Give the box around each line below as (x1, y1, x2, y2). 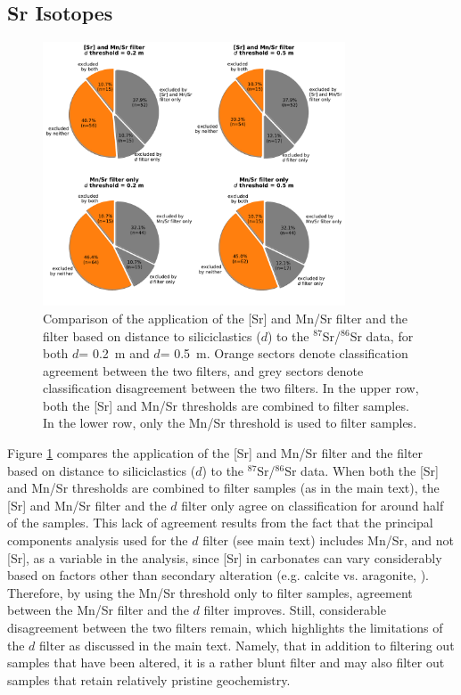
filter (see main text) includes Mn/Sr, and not (202, 531, 454, 550)
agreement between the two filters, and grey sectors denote (43, 361, 364, 380)
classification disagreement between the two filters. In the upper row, (43, 379, 419, 397)
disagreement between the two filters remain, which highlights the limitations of (7, 618, 443, 637)
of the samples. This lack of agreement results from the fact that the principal (7, 513, 433, 532)
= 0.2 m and (78, 344, 150, 363)
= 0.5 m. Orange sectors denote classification (160, 344, 408, 363)
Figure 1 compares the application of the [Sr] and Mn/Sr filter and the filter (7, 444, 424, 462)
